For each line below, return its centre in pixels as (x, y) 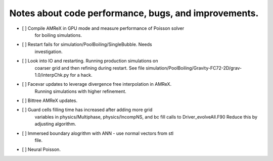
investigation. (49, 51)
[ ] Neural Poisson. (41, 149)
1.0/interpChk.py (52, 75)
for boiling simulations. (58, 35)
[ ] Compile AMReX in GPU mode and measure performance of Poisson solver (103, 28)
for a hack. (81, 75)
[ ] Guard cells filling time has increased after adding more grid (87, 110)
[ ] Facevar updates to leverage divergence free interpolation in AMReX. (97, 84)
